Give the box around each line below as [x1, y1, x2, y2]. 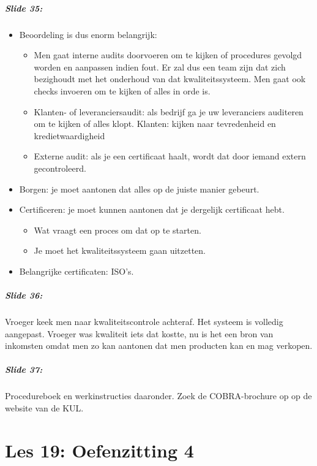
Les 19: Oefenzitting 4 [5, 437, 194, 462]
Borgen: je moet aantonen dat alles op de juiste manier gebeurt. [19, 182, 259, 195]
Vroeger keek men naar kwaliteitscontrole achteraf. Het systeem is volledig [5, 315, 283, 328]
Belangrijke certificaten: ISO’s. [19, 264, 134, 277]
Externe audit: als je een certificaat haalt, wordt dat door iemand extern [34, 150, 306, 162]
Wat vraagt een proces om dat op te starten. [34, 223, 201, 236]
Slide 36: [5, 289, 43, 302]
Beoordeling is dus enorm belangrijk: [19, 28, 157, 40]
